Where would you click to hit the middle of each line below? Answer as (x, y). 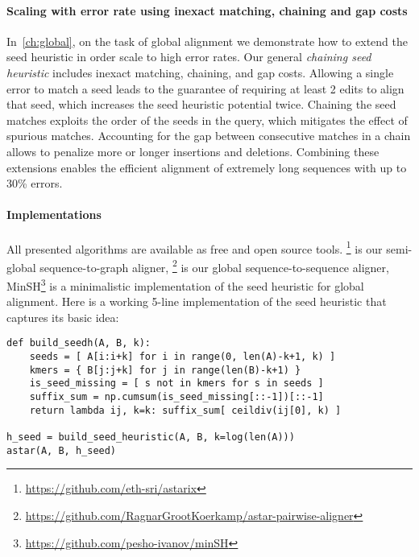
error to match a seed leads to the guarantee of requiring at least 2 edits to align (205, 88)
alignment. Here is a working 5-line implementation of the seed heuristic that (197, 301)
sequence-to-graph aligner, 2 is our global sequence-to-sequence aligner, (214, 266)
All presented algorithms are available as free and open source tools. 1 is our (195, 247)
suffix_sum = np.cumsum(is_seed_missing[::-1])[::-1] (176, 397)
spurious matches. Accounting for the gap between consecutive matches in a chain (209, 136)
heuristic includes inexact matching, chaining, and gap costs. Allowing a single (200, 72)
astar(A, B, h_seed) (62, 450)
